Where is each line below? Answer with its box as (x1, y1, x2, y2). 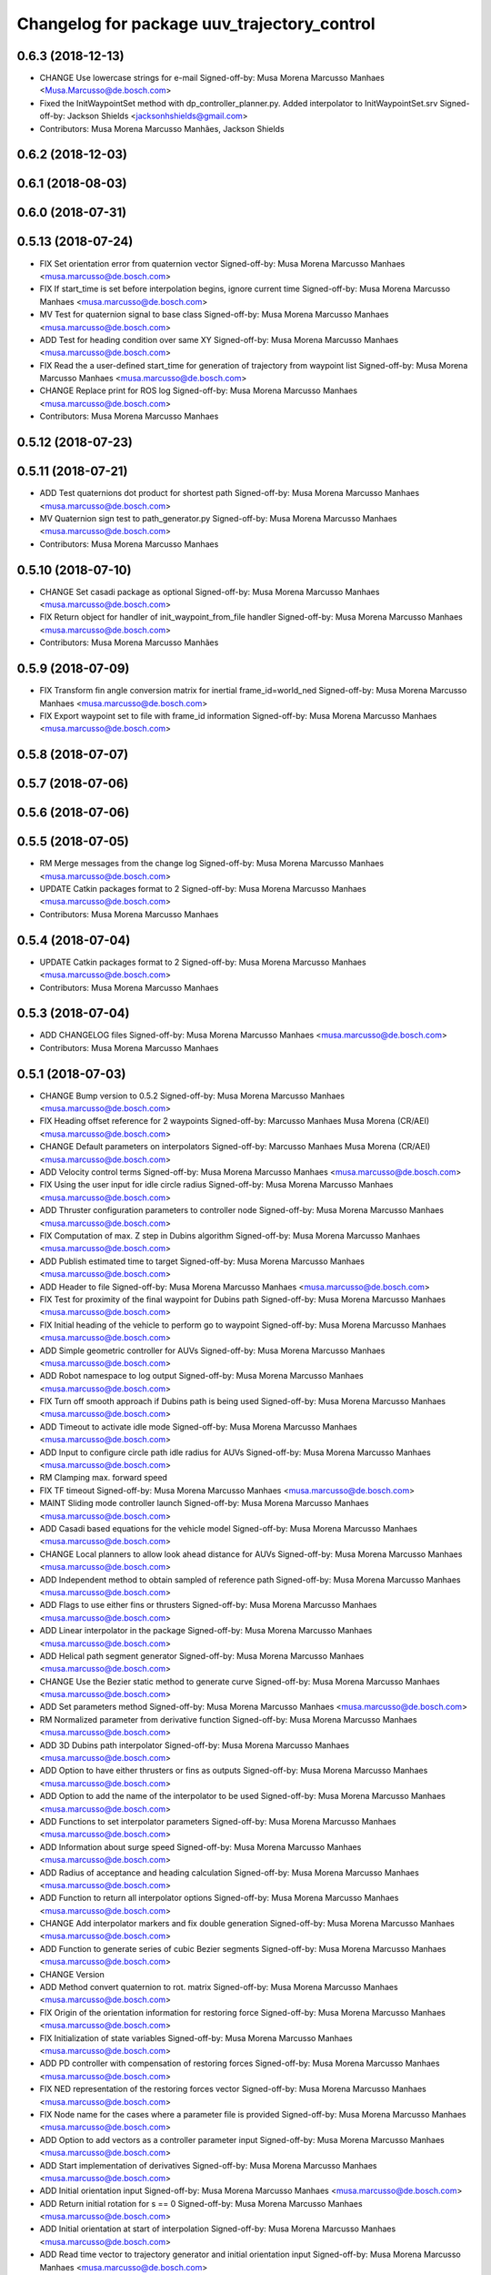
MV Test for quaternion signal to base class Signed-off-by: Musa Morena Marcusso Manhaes (39, 309, 389, 320)
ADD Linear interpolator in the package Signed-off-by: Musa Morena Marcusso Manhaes (39, 1625, 373, 1636)
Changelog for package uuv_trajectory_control (16, 14, 376, 34)
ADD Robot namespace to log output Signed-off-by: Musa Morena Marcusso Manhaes (39, 1370, 364, 1381)
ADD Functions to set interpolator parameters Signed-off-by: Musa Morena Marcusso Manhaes (39, 1815, 396, 1826)
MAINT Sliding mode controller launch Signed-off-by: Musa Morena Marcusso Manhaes (39, 1498, 369, 1509)
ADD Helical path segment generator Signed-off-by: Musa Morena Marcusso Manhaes (39, 1650, 365, 1661)
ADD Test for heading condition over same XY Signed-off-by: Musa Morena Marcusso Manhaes (39, 334, 399, 345)
